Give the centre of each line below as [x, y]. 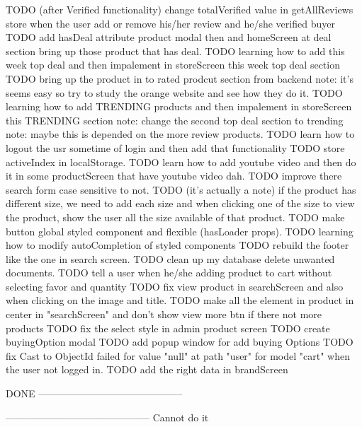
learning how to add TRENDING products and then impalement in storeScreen [179, 106]
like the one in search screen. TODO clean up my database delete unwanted [170, 258]
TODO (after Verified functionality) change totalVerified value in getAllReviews [180, 9]
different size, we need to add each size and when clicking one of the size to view [180, 203]
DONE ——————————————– [94, 393]
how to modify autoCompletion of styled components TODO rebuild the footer [177, 245]
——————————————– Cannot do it [107, 417]
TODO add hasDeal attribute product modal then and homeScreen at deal [169, 37]
